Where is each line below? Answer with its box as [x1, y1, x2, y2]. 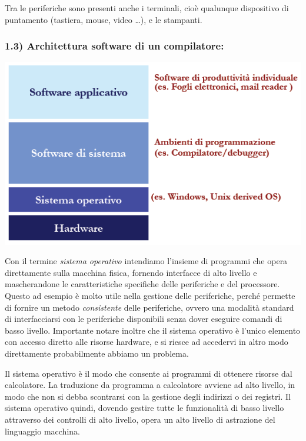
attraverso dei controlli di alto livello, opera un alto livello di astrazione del [5, 413, 275, 425]
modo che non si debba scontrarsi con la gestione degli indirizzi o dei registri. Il [5, 390, 291, 402]
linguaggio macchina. [5, 424, 80, 437]
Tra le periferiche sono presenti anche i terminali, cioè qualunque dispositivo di [5, 2, 289, 14]
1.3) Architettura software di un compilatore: [5, 38, 224, 53]
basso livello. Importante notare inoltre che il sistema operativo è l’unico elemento [5, 324, 301, 336]
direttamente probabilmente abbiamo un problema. [5, 347, 189, 360]
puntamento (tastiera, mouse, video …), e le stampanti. [5, 13, 202, 25]
